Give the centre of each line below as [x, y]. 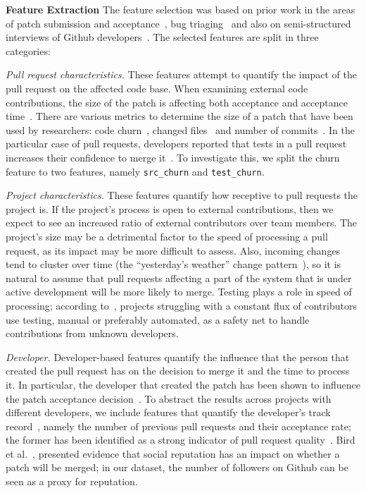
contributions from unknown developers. [92, 333]
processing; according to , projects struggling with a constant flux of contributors [181, 305]
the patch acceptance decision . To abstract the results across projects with [169, 398]
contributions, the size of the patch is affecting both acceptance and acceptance [177, 102]
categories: [28, 50]
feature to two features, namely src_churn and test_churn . [135, 171]
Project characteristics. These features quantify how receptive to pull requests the [182, 195]
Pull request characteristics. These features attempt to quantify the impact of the [181, 74]
